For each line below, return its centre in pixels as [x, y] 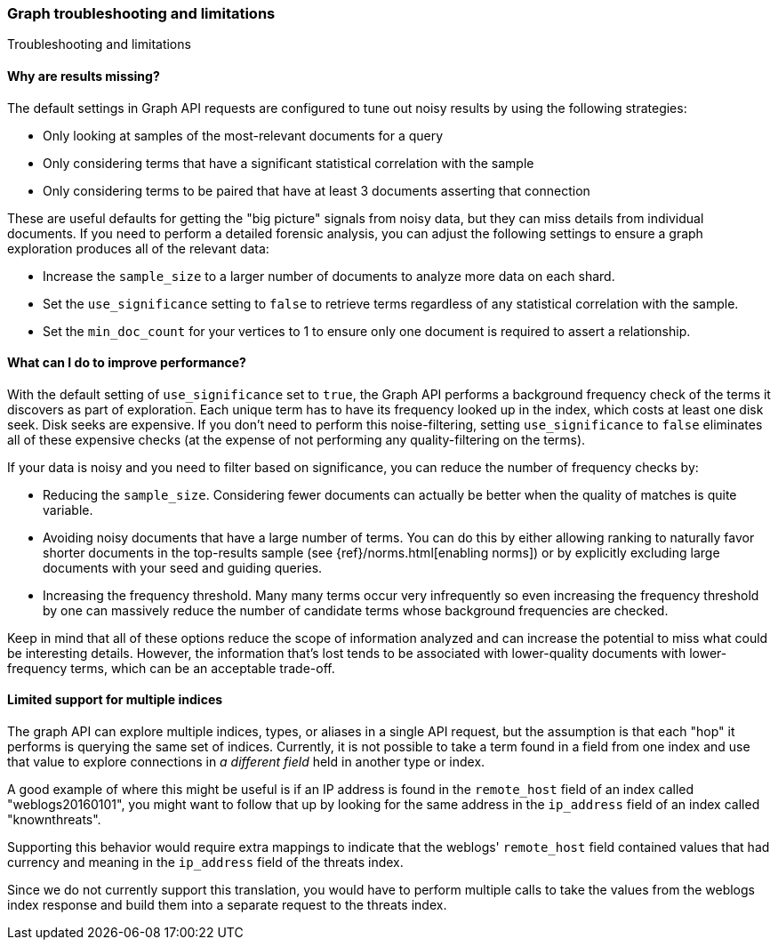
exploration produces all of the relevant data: [138, 248]
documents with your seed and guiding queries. [183, 567]
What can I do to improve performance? [127, 363]
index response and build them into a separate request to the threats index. [227, 905]
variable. [68, 510]
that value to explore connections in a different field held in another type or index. [246, 762]
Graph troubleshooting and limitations [141, 13]
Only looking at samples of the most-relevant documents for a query [243, 135]
